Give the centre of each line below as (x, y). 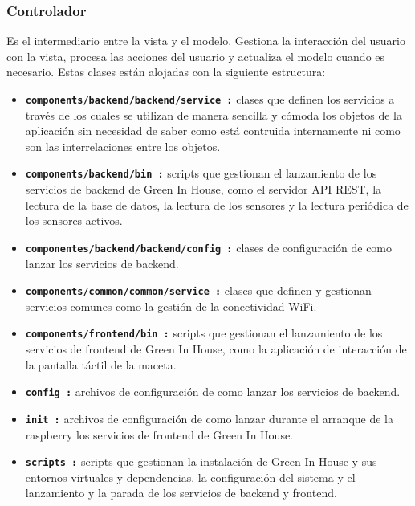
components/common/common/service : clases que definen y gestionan (198, 290)
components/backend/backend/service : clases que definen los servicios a (210, 99)
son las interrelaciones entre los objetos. (123, 146)
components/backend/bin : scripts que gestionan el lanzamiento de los (201, 173)
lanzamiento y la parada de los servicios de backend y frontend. (181, 493)
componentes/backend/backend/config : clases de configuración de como (209, 247)
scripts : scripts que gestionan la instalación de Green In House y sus (201, 461)
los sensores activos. (74, 220)
